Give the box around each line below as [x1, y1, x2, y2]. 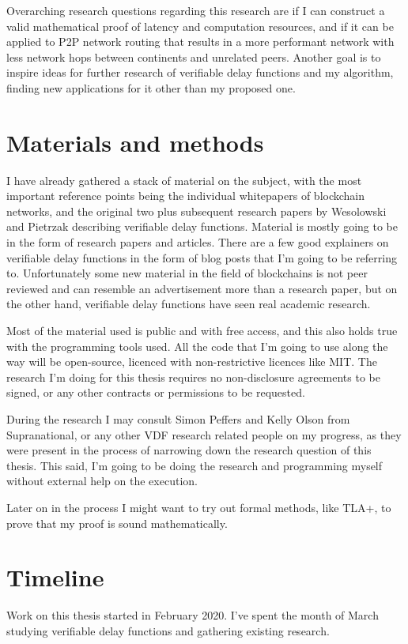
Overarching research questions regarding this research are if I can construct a [6, 2, 385, 18]
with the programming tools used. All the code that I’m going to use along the [6, 337, 388, 354]
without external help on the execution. [6, 473, 198, 489]
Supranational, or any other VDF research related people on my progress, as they [6, 426, 402, 443]
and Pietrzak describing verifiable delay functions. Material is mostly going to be [6, 218, 398, 235]
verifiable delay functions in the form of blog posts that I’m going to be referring [6, 249, 397, 266]
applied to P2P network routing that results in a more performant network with [6, 33, 395, 50]
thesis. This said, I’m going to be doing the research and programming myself [6, 457, 383, 473]
